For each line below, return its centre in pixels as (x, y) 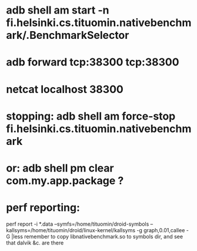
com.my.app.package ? (65, 181)
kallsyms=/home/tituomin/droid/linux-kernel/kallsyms (71, 230)
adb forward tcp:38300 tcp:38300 (93, 62)
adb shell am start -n (58, 10)
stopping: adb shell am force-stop (91, 116)
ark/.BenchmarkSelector (68, 35)
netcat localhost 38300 (65, 89)
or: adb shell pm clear (60, 168)
